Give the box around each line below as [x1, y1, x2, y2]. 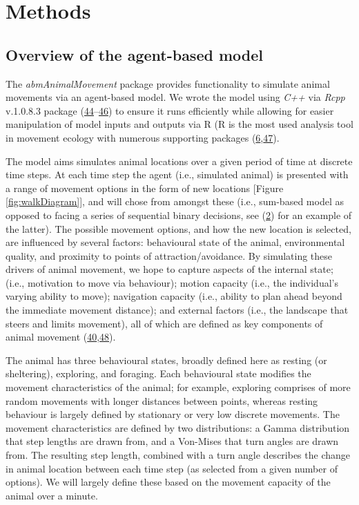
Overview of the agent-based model [6, 44, 263, 65]
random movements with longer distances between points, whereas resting [6, 393, 318, 408]
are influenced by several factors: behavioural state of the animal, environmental [6, 235, 345, 249]
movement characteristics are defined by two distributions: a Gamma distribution [6, 420, 350, 435]
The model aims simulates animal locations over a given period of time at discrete [6, 153, 353, 168]
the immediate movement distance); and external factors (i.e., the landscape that [6, 303, 349, 317]
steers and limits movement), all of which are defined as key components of [6, 316, 323, 330]
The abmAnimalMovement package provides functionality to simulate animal [6, 76, 330, 90]
